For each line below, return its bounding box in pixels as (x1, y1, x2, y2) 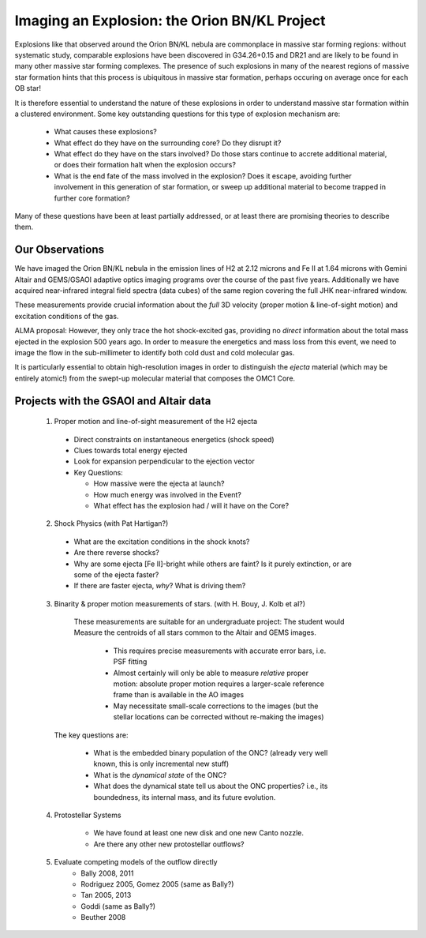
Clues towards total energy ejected (73, 446, 188, 456)
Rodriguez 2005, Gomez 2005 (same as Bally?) (80, 879, 234, 888)
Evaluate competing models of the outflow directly (54, 857, 218, 867)
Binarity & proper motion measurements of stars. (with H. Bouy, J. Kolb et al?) (54, 598, 306, 608)
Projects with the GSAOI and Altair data (14, 394, 211, 407)
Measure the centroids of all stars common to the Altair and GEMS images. (73, 628, 317, 637)
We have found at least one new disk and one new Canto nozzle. (93, 828, 304, 838)
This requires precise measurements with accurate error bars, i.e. (113, 646, 327, 655)
